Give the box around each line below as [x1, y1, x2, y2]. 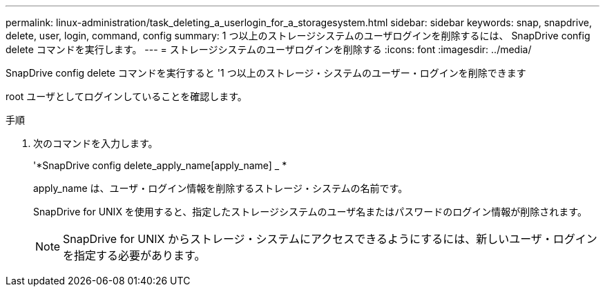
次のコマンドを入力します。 [33, 137, 158, 149]
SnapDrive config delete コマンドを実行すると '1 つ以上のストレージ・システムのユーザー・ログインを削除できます [6, 67, 526, 79]
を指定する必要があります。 [63, 249, 206, 262]
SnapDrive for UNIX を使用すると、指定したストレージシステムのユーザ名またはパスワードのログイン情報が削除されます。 [33, 206, 587, 217]
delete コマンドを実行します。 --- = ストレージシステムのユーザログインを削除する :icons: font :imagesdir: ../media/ [6, 43, 532, 55]
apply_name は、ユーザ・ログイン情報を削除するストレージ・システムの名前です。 [33, 182, 408, 194]
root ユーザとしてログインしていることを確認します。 [6, 90, 247, 102]
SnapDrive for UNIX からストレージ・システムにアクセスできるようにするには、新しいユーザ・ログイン [63, 232, 597, 246]
